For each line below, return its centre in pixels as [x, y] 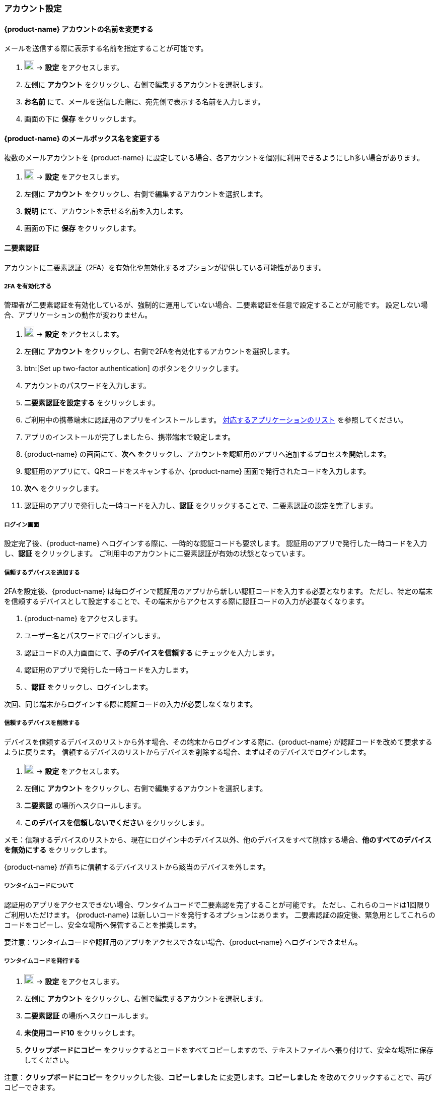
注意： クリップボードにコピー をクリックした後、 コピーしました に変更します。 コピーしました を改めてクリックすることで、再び [218, 1077]
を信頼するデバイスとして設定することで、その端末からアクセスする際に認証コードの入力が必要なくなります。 [187, 601]
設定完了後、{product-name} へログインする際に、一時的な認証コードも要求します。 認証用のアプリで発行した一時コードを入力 [216, 543]
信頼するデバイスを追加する [42, 572]
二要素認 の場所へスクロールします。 [85, 805]
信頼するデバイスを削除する [42, 723]
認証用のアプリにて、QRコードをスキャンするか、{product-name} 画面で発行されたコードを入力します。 [197, 471]
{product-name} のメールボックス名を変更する [82, 138]
